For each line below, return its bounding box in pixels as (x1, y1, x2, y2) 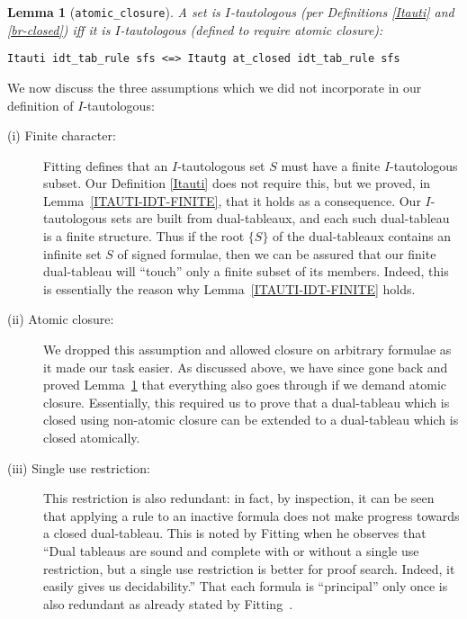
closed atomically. (43, 428, 140, 446)
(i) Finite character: (7, 126, 116, 145)
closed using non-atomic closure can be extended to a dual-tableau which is (43, 410, 459, 429)
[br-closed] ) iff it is (7, 20, 111, 39)
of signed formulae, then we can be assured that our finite (117, 244, 436, 263)
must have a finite (281, 156, 381, 175)
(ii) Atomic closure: (7, 309, 114, 328)
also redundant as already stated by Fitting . (43, 594, 293, 613)
